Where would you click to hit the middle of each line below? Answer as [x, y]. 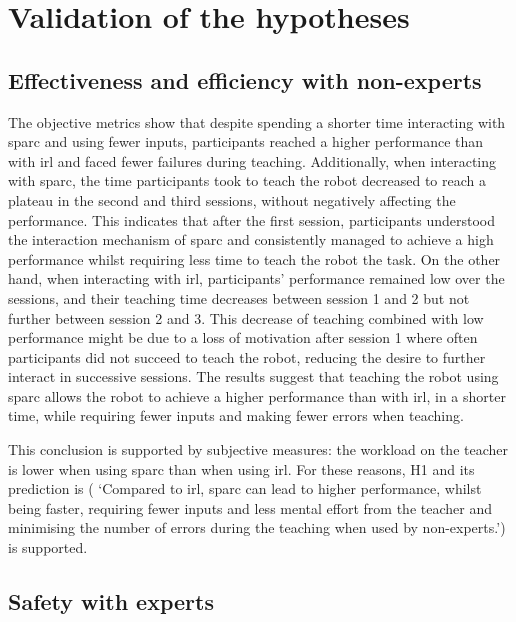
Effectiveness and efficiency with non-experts [245, 79]
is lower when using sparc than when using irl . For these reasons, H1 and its [241, 468]
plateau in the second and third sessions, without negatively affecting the [232, 199]
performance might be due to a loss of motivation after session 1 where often [243, 337]
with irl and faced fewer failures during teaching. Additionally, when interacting [252, 160]
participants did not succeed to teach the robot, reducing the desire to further [247, 356]
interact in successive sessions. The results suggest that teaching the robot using [253, 376]
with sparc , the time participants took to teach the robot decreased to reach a [247, 180]
